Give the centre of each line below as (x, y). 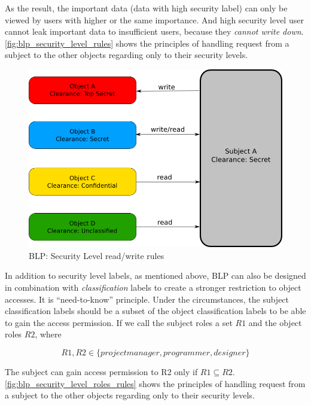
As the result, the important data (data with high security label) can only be (146, 8)
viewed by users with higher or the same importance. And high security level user (154, 19)
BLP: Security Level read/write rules (97, 255)
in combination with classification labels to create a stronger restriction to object (153, 287)
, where (48, 334)
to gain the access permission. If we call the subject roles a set (119, 322)
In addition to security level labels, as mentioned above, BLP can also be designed (155, 275)
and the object (275, 322)
